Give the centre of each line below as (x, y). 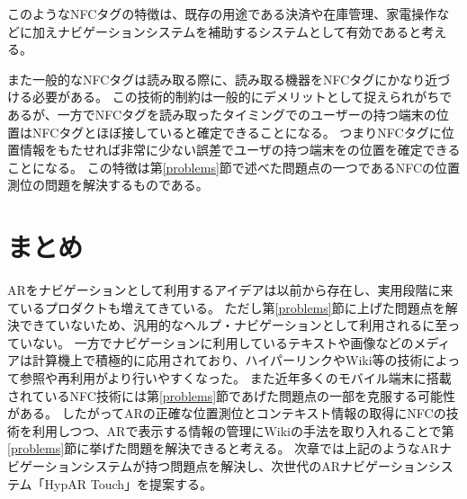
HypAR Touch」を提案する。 (129, 483)
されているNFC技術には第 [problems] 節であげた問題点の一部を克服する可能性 (231, 395)
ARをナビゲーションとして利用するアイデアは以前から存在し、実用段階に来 (230, 290)
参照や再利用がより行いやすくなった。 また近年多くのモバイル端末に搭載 (235, 378)
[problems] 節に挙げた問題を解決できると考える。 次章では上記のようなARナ (229, 448)
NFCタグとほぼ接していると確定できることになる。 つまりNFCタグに (237, 132)
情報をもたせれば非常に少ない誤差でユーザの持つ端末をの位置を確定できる (240, 150)
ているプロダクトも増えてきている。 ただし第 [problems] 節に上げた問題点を (226, 307)
